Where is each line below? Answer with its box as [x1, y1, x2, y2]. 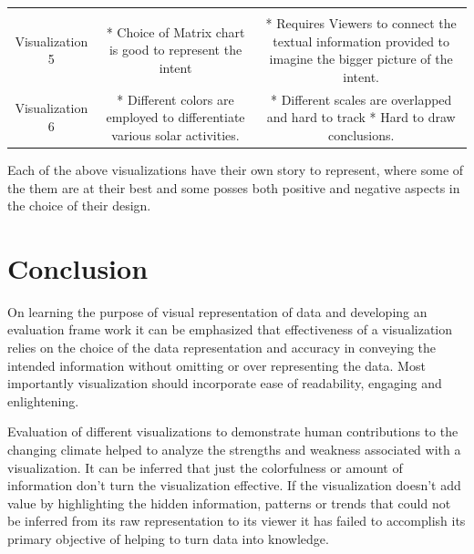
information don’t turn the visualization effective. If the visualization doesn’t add [7, 476, 461, 495]
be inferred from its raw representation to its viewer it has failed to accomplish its [7, 511, 466, 530]
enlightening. [7, 391, 79, 410]
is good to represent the [108, 40, 242, 59]
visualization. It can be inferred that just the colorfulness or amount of [7, 457, 403, 477]
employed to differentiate [106, 108, 245, 127]
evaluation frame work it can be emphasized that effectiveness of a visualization [7, 320, 453, 339]
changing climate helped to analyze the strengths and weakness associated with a [7, 439, 461, 458]
